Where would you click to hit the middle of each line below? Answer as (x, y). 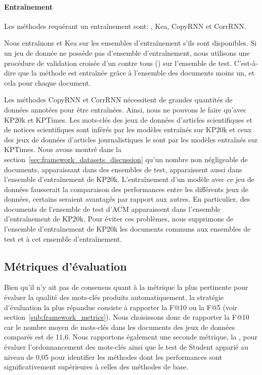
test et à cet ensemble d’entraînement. (63, 238)
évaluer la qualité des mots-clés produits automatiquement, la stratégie (114, 297)
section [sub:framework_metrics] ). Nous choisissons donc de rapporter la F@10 (127, 317)
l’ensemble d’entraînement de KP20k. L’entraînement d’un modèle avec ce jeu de (129, 179)
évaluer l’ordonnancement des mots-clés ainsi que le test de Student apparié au (126, 347)
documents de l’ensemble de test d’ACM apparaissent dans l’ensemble (112, 209)
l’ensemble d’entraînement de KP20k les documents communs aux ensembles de (127, 229)
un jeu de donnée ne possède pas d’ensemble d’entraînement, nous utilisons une (127, 52)
